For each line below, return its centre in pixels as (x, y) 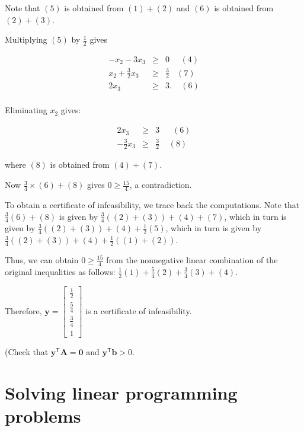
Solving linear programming (121, 392)
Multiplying (26, 39)
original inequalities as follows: (60, 271)
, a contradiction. (161, 185)
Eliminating (26, 110)
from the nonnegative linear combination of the (192, 259)
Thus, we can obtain (42, 259)
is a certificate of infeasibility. (139, 310)
